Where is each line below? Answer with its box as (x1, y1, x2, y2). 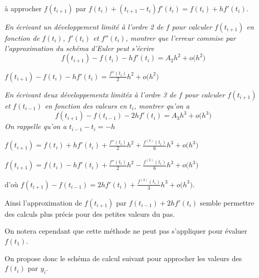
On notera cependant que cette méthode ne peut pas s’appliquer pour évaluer (5, 225, 247, 236)
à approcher (5, 3, 42, 13)
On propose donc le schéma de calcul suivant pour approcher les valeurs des (5, 252, 242, 263)
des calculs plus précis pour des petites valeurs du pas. (5, 208, 175, 219)
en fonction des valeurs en (44, 100, 127, 111)
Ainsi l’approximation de (5, 197, 82, 208)
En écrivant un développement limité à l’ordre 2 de (5, 21, 163, 32)
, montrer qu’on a (134, 100, 190, 111)
